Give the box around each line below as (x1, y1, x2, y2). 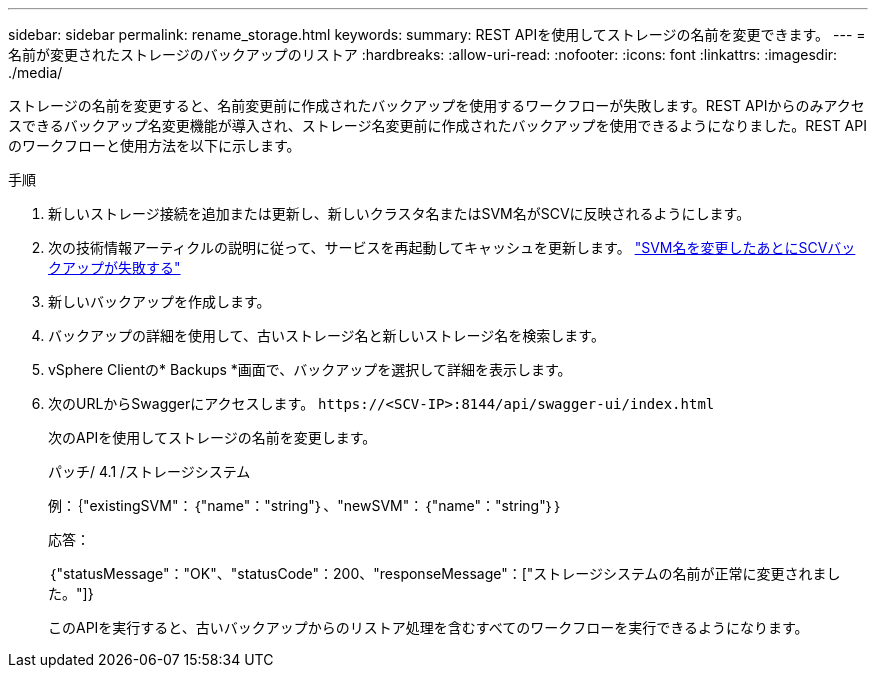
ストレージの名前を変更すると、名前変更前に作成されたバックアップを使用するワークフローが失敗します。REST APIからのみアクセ (8, 97, 865, 114)
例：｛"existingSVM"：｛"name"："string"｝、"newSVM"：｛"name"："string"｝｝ (48, 497, 563, 514)
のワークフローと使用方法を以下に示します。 (8, 137, 301, 154)
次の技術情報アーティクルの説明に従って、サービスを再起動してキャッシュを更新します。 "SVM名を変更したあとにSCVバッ (48, 239, 856, 256)
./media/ (8, 64, 63, 81)
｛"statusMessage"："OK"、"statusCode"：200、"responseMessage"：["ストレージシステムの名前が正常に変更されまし (48, 565, 841, 582)
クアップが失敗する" (48, 259, 181, 276)
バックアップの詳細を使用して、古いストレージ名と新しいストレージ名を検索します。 (48, 327, 605, 344)
